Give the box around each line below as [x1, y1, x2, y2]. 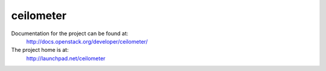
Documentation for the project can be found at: [11, 30, 129, 37]
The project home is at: [11, 47, 69, 54]
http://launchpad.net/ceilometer [26, 54, 106, 62]
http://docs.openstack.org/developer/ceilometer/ [26, 38, 148, 45]
